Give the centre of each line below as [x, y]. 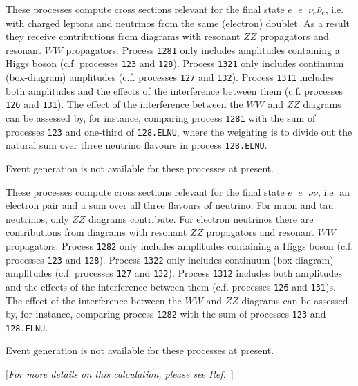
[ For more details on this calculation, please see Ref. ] [120, 374]
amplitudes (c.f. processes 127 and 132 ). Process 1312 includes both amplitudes [174, 273]
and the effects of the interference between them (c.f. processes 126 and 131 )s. [171, 286]
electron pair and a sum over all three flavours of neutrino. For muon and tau [170, 205]
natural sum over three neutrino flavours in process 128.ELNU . [136, 145]
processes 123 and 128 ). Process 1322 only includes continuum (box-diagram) [170, 259]
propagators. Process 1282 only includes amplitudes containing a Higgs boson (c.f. [180, 245]
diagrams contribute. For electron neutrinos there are [201, 218]
